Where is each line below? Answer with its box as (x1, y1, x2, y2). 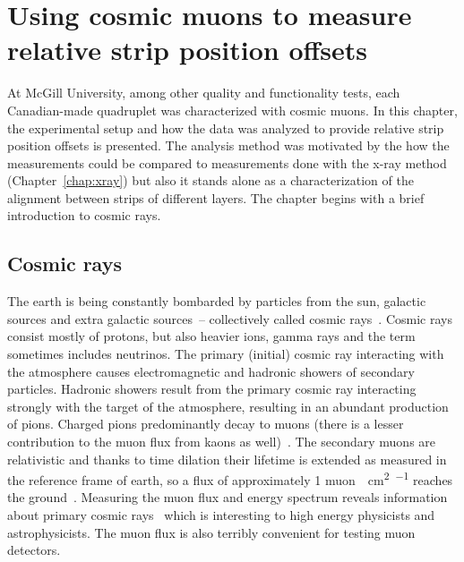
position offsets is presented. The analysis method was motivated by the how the (7, 136, 450, 155)
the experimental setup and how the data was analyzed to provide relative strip (7, 118, 444, 137)
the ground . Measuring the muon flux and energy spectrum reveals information (7, 488, 448, 507)
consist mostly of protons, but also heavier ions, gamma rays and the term (7, 327, 416, 345)
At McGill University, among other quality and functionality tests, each (7, 83, 400, 102)
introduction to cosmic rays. (7, 206, 161, 225)
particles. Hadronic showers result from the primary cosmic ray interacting (7, 379, 417, 398)
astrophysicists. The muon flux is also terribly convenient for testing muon (7, 523, 416, 541)
